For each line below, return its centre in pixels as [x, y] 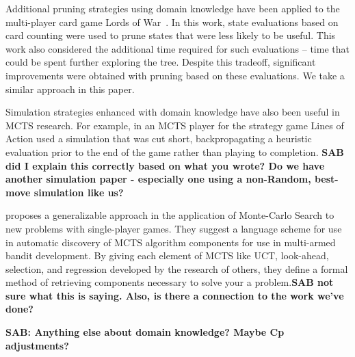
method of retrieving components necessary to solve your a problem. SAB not [170, 282]
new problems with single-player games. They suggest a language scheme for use [174, 228]
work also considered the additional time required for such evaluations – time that [177, 48]
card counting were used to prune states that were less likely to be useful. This [171, 35]
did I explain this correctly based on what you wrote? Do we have [165, 165]
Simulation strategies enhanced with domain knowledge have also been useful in [173, 112]
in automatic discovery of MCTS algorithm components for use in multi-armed [171, 242]
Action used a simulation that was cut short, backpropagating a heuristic [159, 138]
